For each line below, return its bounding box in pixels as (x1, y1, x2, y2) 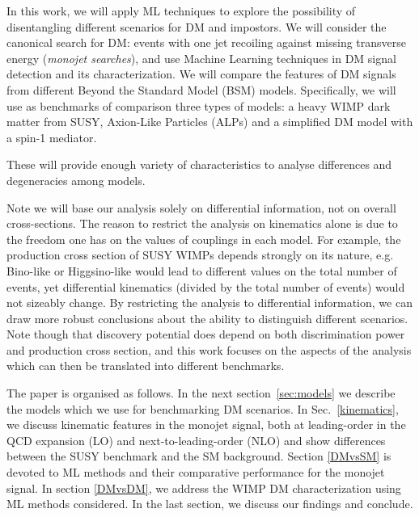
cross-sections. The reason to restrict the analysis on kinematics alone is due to (6, 215, 398, 232)
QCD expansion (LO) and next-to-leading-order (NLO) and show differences (6, 431, 386, 448)
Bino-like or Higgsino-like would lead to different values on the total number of (6, 262, 397, 279)
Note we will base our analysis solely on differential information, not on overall (6, 199, 396, 216)
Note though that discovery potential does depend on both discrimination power (6, 326, 405, 343)
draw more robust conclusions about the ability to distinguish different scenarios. (6, 309, 408, 326)
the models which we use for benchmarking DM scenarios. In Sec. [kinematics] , (6, 400, 399, 417)
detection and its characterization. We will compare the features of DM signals (6, 65, 396, 82)
